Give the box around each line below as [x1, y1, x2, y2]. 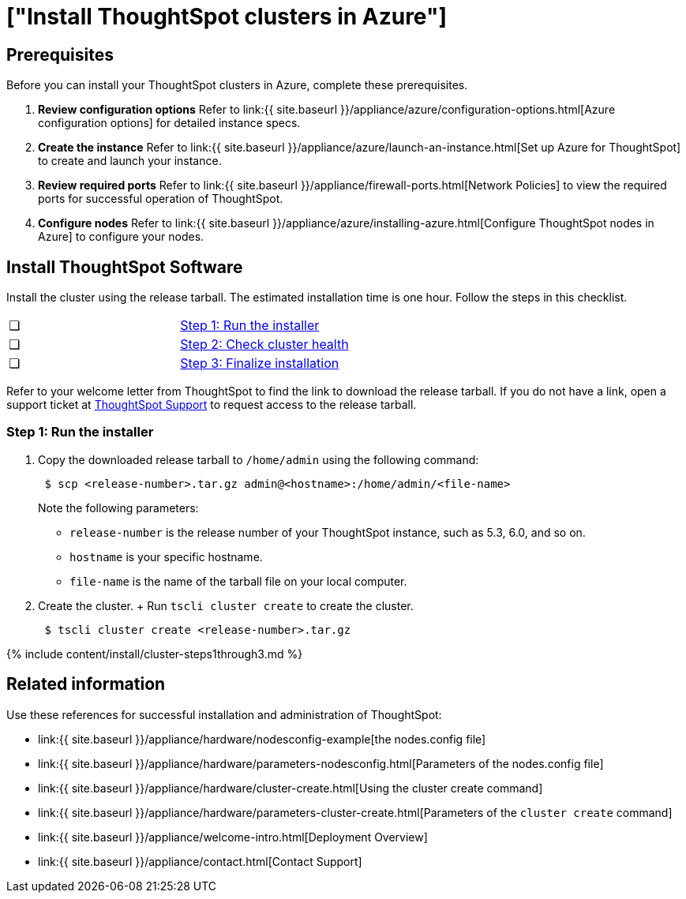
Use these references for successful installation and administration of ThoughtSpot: [6, 707, 442, 721]
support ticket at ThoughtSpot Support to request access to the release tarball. [6, 398, 417, 412]
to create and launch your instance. [38, 154, 222, 168]
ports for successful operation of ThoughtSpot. [38, 192, 283, 206]
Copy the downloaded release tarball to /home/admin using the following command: [38, 452, 479, 466]
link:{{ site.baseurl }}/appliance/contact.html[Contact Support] [38, 854, 362, 868]
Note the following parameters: [38, 500, 199, 515]
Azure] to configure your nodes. [38, 230, 204, 244]
